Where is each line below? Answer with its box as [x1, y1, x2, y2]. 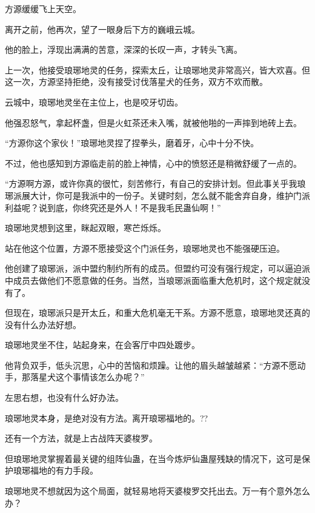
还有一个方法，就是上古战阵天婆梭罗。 [5, 432, 157, 444]
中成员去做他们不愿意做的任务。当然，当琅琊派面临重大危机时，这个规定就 [5, 273, 302, 286]
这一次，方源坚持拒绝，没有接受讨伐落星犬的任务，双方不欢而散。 [5, 75, 268, 88]
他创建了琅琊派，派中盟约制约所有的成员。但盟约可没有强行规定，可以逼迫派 [5, 262, 310, 275]
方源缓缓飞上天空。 [5, 2, 81, 15]
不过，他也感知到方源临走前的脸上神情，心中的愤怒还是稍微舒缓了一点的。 [5, 156, 302, 169]
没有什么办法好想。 [5, 318, 81, 330]
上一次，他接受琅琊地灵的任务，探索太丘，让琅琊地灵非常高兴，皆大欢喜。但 [5, 63, 310, 76]
